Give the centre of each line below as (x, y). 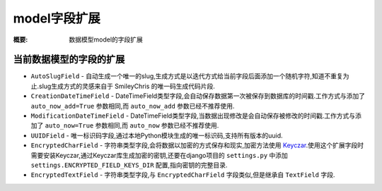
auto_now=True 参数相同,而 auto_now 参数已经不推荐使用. (132, 125)
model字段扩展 (57, 18)
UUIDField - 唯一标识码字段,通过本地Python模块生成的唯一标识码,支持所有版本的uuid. (157, 135)
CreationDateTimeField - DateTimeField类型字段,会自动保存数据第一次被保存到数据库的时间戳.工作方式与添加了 (198, 96)
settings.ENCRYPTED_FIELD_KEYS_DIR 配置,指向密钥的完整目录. (129, 165)
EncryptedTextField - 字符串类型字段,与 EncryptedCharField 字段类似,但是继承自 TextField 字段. (183, 175)
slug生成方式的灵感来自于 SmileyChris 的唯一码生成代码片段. (127, 86)
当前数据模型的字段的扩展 (69, 60)
